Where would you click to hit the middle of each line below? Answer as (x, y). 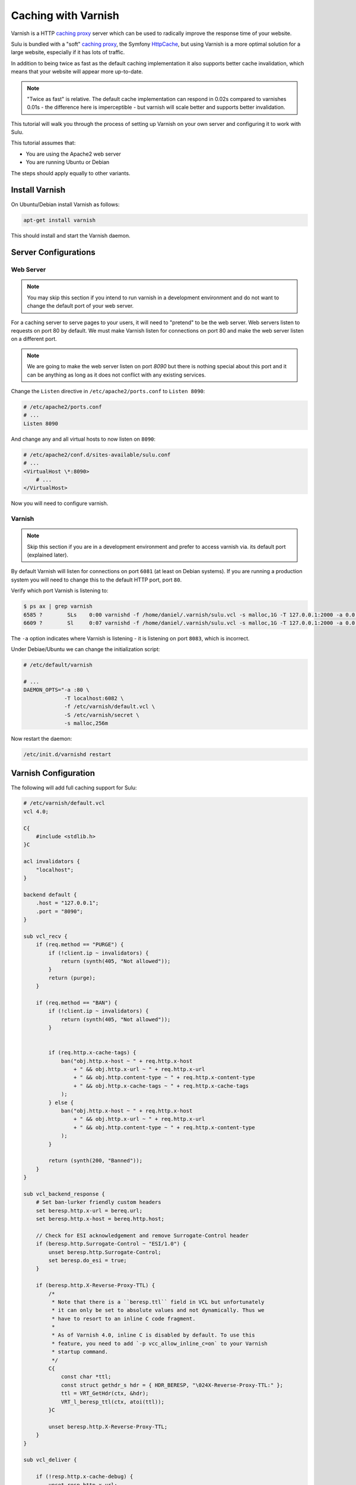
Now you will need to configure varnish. (60, 503)
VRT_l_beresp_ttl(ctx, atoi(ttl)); (112, 1402)
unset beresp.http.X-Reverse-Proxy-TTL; (108, 1426)
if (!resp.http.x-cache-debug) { (85, 1477)
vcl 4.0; (36, 811)
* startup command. (80, 1352)
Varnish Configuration (53, 773)
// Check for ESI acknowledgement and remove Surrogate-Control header (142, 1235)
